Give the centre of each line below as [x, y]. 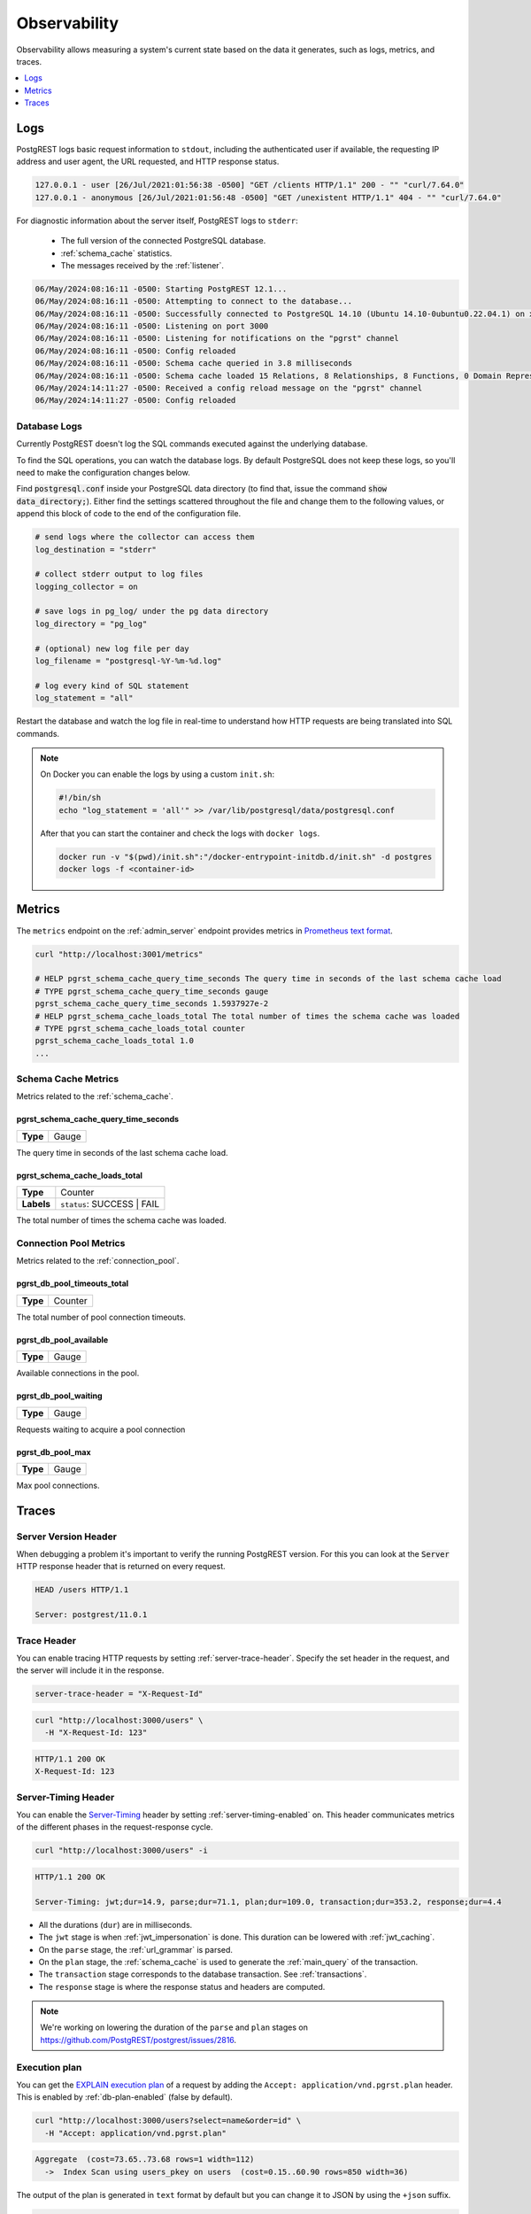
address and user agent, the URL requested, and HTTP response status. [148, 162]
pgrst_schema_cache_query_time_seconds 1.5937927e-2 [152, 1004]
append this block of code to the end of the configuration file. [129, 514]
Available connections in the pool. [78, 1374]
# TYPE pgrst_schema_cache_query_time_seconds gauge [152, 991]
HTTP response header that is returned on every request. [121, 1567]
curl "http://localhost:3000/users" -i [121, 1850]
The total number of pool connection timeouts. [101, 1317]
